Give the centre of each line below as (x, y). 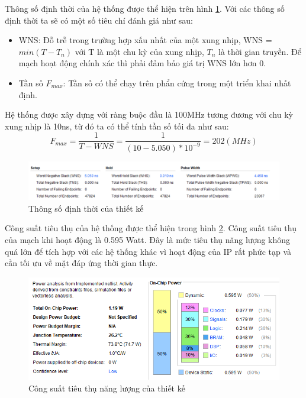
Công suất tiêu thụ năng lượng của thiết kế (107, 388)
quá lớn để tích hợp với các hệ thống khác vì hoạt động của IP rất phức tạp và (148, 251)
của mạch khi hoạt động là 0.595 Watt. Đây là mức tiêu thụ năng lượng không (148, 239)
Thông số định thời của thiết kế (86, 208)
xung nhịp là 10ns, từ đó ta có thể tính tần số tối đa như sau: (117, 126)
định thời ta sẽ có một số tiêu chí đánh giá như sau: (99, 20)
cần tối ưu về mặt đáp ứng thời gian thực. (81, 263)
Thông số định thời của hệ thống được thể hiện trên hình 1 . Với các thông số (145, 8)
